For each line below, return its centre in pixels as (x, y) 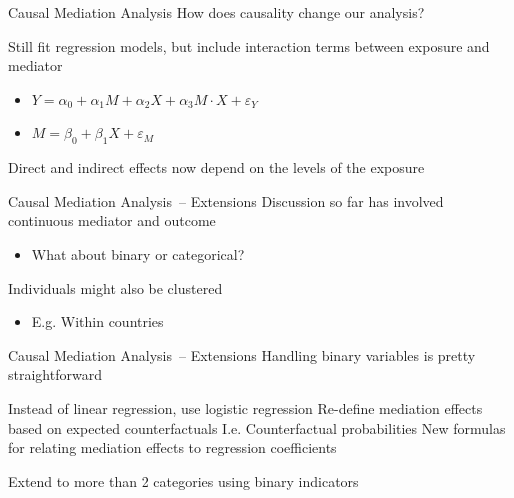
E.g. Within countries (97, 321)
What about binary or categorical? (138, 253)
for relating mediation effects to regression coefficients (172, 447)
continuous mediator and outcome (112, 220)
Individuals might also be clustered (115, 287)
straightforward (55, 374)
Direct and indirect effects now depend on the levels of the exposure (216, 167)
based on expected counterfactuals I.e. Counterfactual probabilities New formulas (257, 427)
